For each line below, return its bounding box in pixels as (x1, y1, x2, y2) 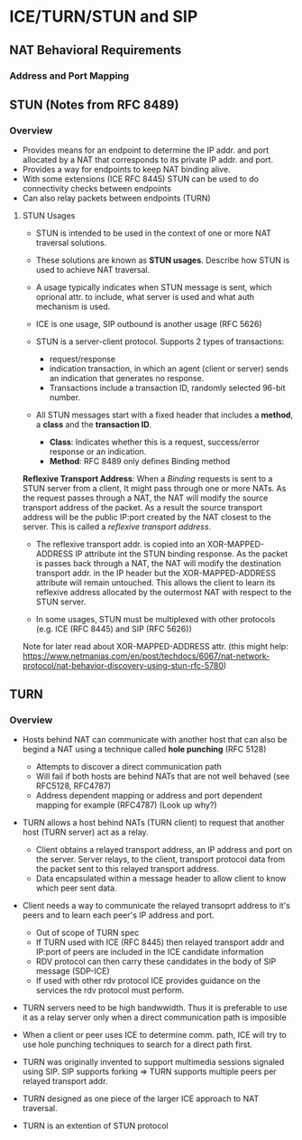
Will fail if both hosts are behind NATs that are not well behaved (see (35, 771, 290, 781)
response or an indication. (49, 446, 147, 457)
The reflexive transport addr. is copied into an (35, 539, 206, 550)
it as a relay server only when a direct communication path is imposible (22, 1012, 287, 1023)
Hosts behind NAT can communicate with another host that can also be (22, 734, 288, 744)
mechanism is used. (35, 301, 111, 313)
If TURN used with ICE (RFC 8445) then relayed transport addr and (35, 937, 285, 948)
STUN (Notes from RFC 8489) (9, 97, 179, 112)
